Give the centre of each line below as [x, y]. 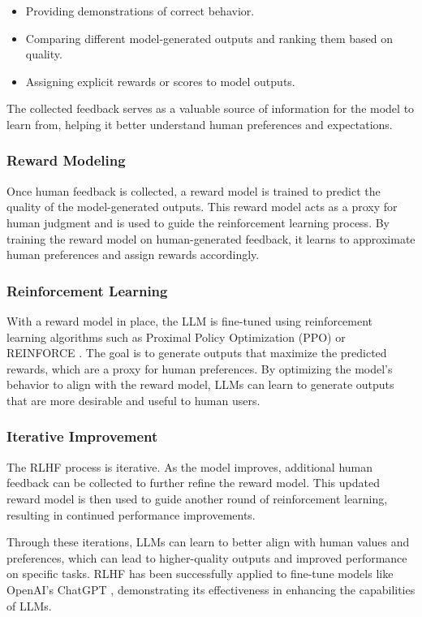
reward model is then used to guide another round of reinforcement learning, [197, 498]
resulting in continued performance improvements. [131, 514]
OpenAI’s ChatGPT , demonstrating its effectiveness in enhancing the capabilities [211, 589]
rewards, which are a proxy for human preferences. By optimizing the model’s [200, 368]
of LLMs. [29, 605]
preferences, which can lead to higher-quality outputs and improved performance [207, 557]
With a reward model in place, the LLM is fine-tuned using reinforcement [190, 320]
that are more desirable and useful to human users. [133, 400]
